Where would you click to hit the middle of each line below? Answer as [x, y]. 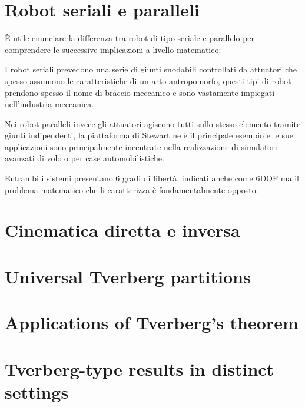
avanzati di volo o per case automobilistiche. [84, 158]
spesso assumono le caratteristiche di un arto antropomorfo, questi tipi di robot [148, 80]
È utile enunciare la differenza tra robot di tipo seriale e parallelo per [130, 38]
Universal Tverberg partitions [128, 276]
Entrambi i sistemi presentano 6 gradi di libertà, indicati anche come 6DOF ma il [152, 178]
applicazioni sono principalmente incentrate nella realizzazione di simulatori [141, 146]
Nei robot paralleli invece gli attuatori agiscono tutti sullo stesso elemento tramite [153, 123]
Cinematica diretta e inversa [122, 230]
